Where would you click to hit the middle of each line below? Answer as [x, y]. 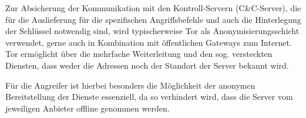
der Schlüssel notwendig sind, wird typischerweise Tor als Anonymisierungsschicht [152, 31]
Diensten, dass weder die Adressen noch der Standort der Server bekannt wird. [147, 65]
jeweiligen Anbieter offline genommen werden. [88, 108]
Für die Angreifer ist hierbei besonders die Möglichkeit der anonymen [130, 85]
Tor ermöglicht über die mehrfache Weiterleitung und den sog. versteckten [139, 54]
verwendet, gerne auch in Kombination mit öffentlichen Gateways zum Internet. [149, 42]
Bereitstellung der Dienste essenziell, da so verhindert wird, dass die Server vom [149, 97]
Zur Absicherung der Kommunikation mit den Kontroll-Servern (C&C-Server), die [153, 8]
